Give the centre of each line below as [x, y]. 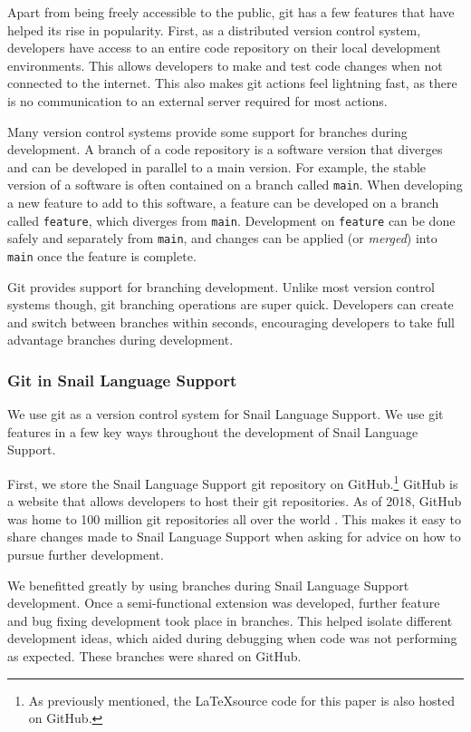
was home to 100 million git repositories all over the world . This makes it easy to [235, 518]
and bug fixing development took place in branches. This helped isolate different [230, 620]
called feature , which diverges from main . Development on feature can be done [231, 220]
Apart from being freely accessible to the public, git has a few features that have [231, 12]
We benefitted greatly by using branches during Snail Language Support [208, 585]
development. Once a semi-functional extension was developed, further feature [224, 603]
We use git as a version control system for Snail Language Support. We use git [226, 414]
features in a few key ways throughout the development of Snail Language [213, 431]
